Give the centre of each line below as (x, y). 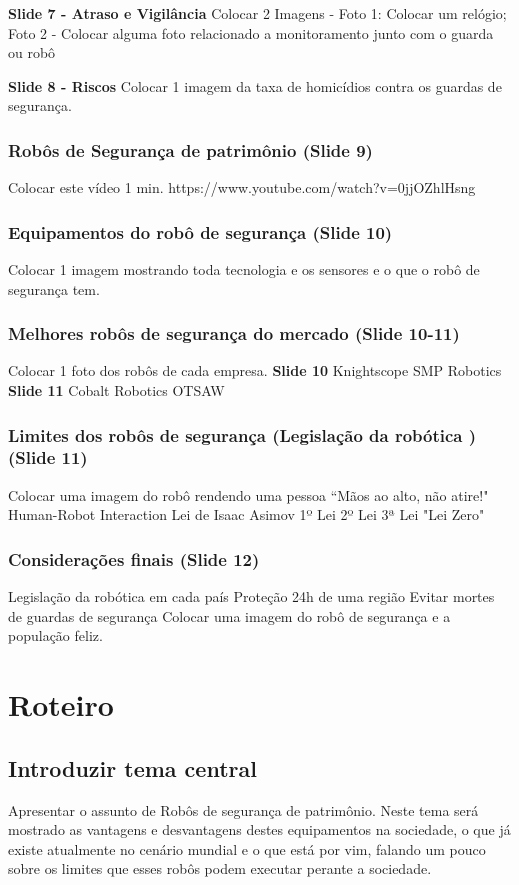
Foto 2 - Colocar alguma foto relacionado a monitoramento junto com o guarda (251, 32)
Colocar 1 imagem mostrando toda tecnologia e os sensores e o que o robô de (244, 269)
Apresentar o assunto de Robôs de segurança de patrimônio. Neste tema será (243, 809)
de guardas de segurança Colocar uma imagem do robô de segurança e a (229, 615)
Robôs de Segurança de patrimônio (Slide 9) (190, 149)
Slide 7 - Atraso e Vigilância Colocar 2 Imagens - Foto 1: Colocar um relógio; (257, 13)
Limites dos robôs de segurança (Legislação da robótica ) (242, 434)
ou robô (32, 52)
